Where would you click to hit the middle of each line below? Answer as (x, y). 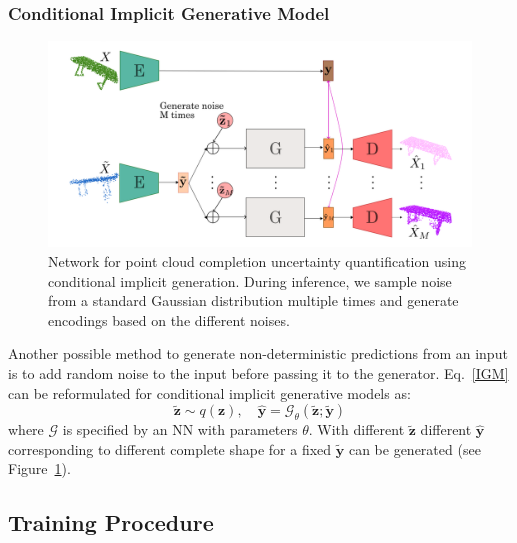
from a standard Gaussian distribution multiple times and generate (253, 300)
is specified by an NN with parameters (180, 429)
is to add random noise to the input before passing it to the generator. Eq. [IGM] (258, 372)
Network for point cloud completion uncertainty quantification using (257, 261)
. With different (356, 429)
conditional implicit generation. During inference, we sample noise (250, 280)
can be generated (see (414, 448)
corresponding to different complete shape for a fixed (170, 448)
